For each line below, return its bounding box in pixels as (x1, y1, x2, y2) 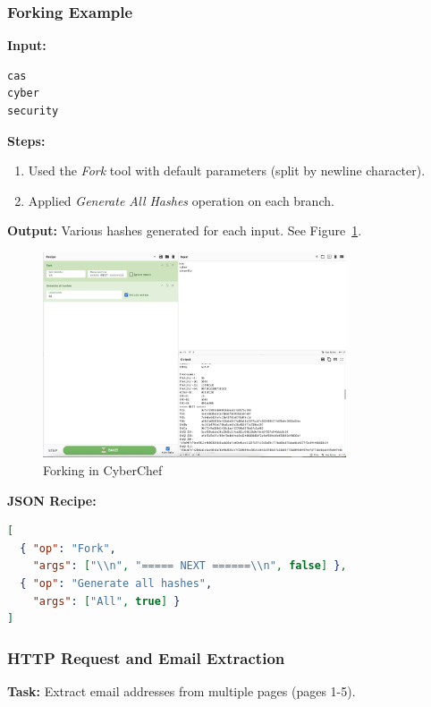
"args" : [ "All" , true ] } (32, 594, 181, 608)
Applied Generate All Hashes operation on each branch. (28, 191, 334, 209)
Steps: (7, 131, 46, 149)
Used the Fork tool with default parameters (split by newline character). (28, 161, 426, 180)
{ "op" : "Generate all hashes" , (20, 576, 213, 590)
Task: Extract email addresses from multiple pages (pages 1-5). (7, 681, 356, 700)
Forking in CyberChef (43, 461, 163, 479)
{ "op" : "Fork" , (20, 541, 116, 555)
